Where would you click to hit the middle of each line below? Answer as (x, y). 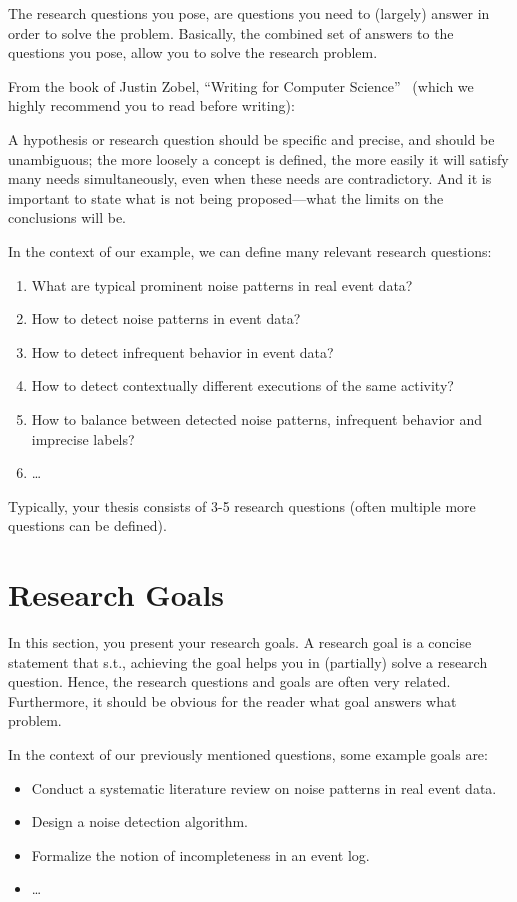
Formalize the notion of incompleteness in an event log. (200, 854)
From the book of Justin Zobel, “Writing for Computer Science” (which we (241, 85)
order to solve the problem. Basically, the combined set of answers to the (231, 32)
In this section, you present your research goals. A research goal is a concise (240, 642)
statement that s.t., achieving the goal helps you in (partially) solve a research (248, 661)
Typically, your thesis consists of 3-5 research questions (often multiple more (242, 505)
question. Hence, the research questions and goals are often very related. (229, 681)
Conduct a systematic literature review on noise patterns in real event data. (264, 787)
